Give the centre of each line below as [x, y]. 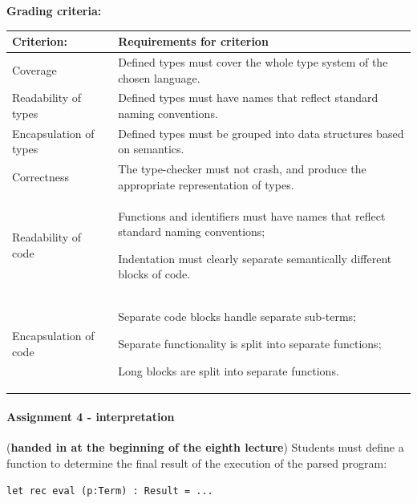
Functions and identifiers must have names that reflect [252, 215]
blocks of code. [154, 274]
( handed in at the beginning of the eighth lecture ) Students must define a [205, 447]
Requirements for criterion [193, 41]
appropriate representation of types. [206, 184]
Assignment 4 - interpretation [91, 417]
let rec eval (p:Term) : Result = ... [110, 491]
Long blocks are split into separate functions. [229, 370]
